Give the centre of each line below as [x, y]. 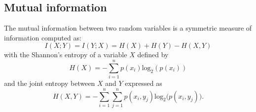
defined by [153, 55]
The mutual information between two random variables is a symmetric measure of [128, 28]
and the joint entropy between [50, 83]
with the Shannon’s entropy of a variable [66, 55]
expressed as [144, 83]
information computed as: [43, 37]
